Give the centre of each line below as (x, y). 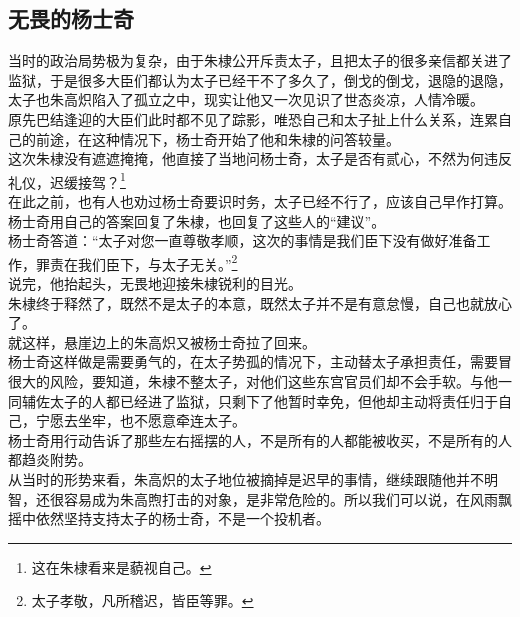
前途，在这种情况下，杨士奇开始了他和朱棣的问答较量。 (217, 138)
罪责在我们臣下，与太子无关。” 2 (136, 262)
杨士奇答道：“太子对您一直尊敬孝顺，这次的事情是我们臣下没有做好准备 (242, 240)
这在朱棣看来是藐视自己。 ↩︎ (121, 566)
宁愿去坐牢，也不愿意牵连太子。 (140, 420)
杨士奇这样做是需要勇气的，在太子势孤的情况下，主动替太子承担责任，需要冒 (260, 361)
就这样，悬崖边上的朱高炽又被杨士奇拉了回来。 (162, 341)
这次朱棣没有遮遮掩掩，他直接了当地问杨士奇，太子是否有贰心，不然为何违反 (260, 158)
